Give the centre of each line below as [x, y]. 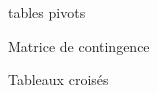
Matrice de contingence [79, 45]
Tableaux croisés [58, 79]
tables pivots [47, 12]
